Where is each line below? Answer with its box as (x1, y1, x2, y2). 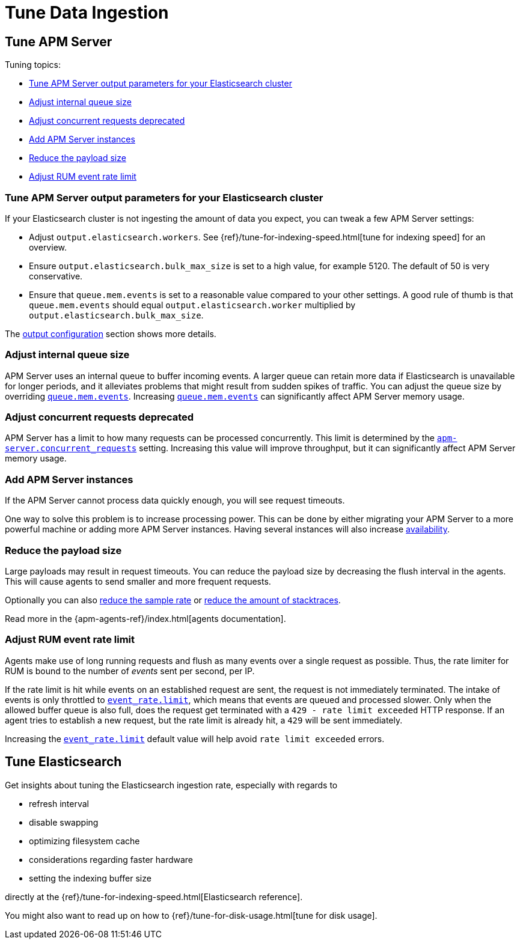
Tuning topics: (5, 59, 61, 70)
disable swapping (29, 817, 99, 827)
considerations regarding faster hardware (29, 854, 194, 865)
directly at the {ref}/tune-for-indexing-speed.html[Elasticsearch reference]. (5, 891, 303, 902)
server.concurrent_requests (5, 443, 137, 454)
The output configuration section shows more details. (5, 328, 216, 339)
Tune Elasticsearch (5, 754, 122, 770)
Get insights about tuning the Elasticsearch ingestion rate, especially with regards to (5, 779, 338, 790)
